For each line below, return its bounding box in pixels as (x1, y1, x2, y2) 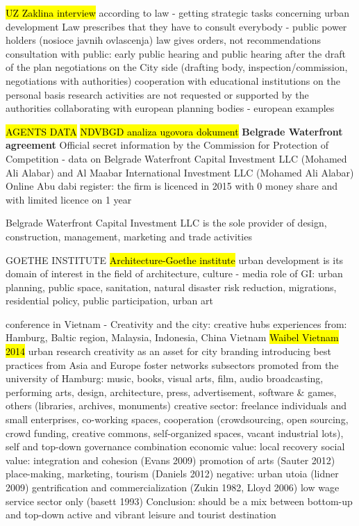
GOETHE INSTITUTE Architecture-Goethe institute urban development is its (6, 252, 344, 267)
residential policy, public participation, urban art (6, 293, 213, 308)
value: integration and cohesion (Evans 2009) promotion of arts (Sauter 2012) (6, 452, 335, 467)
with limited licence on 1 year (6, 192, 132, 206)
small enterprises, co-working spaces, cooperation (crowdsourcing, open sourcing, (6, 412, 349, 427)
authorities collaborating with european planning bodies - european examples (6, 101, 335, 115)
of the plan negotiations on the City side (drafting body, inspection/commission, (6, 60, 348, 74)
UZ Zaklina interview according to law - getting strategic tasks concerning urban (6, 6, 350, 19)
